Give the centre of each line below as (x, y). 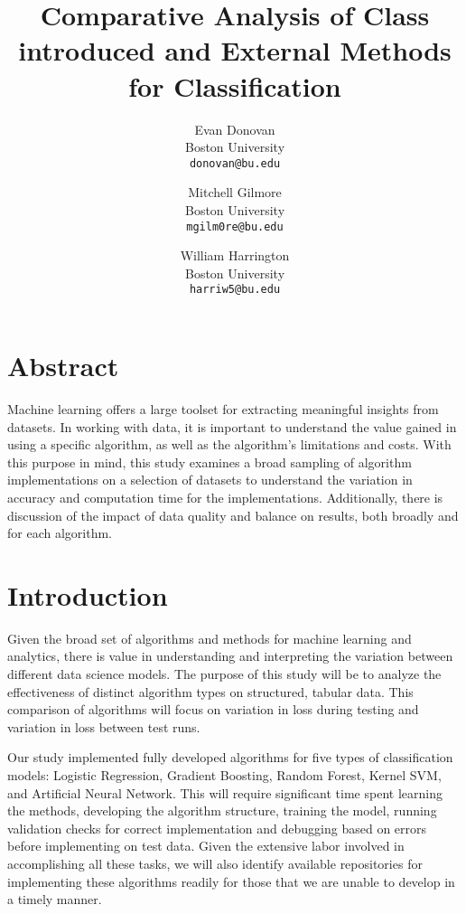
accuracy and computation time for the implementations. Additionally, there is (225, 497)
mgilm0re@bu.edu (235, 226)
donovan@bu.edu (235, 163)
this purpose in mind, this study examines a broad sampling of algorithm (210, 462)
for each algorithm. (60, 533)
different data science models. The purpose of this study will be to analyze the (224, 674)
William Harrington (235, 255)
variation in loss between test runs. (104, 726)
